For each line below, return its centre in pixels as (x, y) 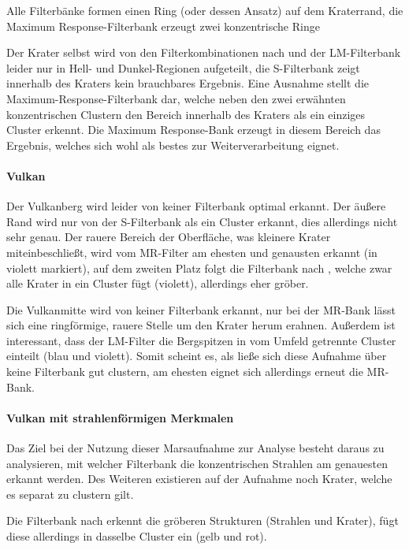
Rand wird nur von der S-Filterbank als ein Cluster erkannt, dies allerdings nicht (202, 221)
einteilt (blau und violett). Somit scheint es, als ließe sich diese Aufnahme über (197, 356)
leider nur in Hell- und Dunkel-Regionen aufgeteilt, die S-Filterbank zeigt (183, 67)
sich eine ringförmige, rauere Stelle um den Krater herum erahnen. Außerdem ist (201, 325)
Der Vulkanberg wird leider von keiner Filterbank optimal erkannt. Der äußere (196, 206)
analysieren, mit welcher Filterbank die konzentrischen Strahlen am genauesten (197, 463)
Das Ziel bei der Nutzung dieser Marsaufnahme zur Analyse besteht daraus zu (195, 448)
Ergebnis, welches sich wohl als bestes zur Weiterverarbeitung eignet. (173, 145)
